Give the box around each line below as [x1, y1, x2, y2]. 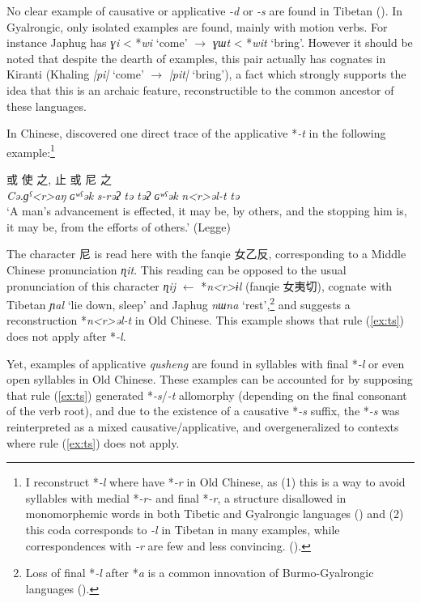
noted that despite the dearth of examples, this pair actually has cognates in [6, 49, 386, 66]
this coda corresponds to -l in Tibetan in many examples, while [25, 520, 340, 537]
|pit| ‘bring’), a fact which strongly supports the [168, 66, 406, 83]
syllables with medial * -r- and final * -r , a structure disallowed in [25, 489, 347, 506]
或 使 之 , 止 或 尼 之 [6, 171, 112, 187]
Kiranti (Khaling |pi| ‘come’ [6, 66, 144, 83]
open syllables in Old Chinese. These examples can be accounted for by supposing [6, 371, 413, 388]
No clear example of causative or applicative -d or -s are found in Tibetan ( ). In [6, 2, 403, 19]
